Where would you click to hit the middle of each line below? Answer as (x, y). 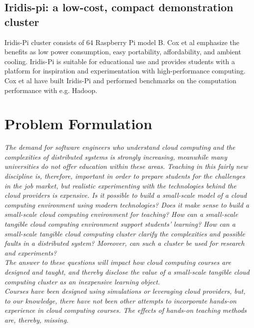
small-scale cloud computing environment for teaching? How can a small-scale (121, 214)
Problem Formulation (78, 124)
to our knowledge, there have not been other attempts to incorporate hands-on (121, 300)
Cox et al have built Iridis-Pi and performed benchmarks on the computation (121, 80)
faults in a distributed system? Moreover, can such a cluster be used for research (125, 243)
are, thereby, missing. (37, 319)
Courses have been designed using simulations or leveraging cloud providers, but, (125, 291)
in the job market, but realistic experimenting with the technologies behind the (120, 185)
